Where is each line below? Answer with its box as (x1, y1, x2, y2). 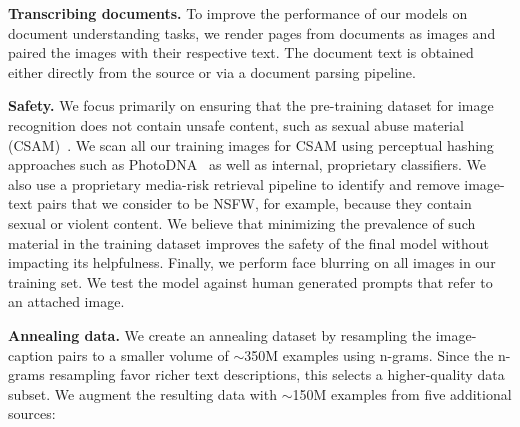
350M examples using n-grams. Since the (244, 344, 494, 365)
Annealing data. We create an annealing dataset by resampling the (8, 324, 432, 345)
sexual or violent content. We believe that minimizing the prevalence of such (8, 212, 476, 233)
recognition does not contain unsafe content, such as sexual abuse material (8, 114, 464, 135)
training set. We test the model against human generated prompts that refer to (8, 271, 493, 292)
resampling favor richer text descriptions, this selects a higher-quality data (49, 364, 505, 385)
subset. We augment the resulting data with (8, 383, 277, 404)
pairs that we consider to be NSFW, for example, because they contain (37, 193, 472, 214)
